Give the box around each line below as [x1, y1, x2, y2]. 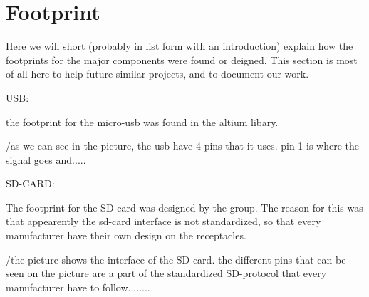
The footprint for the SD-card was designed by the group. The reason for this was [6, 199, 363, 214]
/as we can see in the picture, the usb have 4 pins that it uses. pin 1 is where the [6, 138, 359, 153]
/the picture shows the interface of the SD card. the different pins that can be [6, 251, 346, 266]
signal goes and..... [6, 152, 86, 167]
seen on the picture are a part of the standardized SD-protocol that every [6, 266, 327, 281]
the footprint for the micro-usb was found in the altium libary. [6, 114, 279, 129]
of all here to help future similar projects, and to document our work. [6, 66, 309, 81]
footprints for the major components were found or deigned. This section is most [6, 52, 358, 67]
